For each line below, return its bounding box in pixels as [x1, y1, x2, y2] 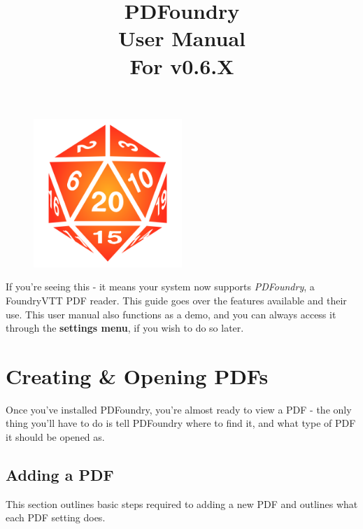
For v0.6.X [129, 51, 234, 80]
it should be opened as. [6, 430, 105, 444]
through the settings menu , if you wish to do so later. [6, 320, 244, 335]
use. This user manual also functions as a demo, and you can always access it [6, 306, 336, 321]
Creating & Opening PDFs [6, 361, 269, 390]
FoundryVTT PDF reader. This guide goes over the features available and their [6, 292, 347, 307]
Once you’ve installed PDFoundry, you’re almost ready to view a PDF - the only [6, 402, 352, 416]
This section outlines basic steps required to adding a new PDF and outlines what [6, 496, 358, 511]
